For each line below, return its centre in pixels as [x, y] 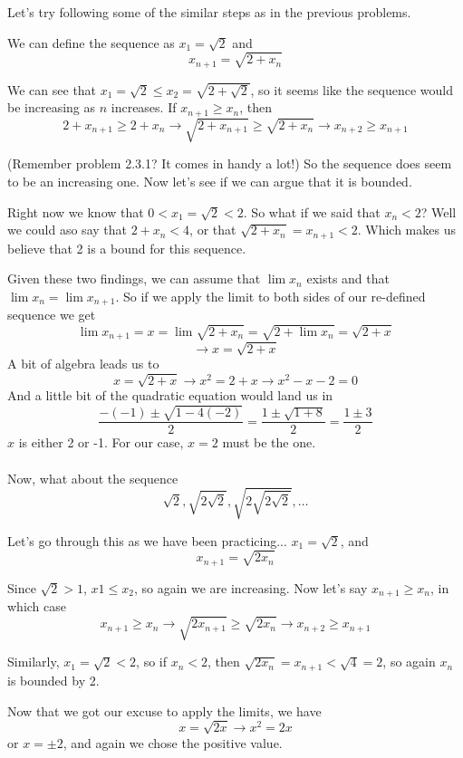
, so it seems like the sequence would [352, 89]
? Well [439, 211]
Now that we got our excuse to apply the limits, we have [164, 710]
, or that [213, 230]
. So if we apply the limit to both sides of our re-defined [270, 296]
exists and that [348, 278]
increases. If [144, 107]
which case [37, 606]
